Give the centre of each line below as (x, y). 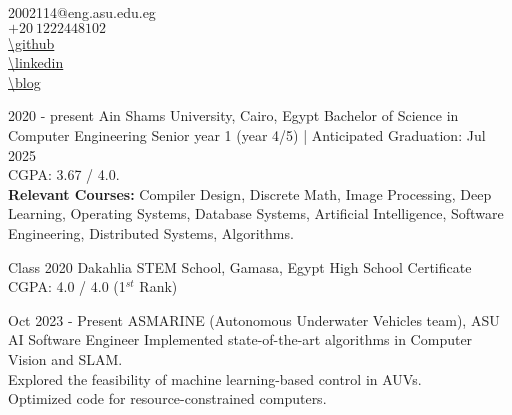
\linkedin (36, 62)
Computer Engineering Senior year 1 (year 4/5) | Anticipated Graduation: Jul (247, 134)
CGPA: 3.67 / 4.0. (64, 174)
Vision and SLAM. (65, 358)
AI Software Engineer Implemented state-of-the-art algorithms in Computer (240, 339)
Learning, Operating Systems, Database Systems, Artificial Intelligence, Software (256, 213)
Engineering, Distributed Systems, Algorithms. (151, 232)
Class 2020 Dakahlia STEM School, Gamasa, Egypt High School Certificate (240, 266)
